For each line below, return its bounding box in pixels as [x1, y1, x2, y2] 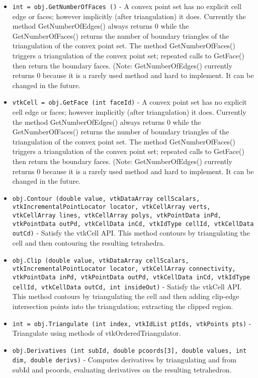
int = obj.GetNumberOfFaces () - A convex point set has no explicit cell [12, 1, 241, 11]
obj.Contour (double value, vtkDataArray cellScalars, [12, 195, 200, 202]
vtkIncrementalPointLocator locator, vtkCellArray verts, [12, 203, 211, 211]
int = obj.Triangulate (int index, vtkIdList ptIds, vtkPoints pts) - [12, 318, 251, 328]
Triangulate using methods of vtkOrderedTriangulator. [12, 328, 181, 338]
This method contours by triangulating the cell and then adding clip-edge [12, 291, 239, 301]
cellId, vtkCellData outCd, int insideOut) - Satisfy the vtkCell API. [12, 281, 242, 291]
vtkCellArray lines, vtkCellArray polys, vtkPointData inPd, [12, 212, 222, 219]
